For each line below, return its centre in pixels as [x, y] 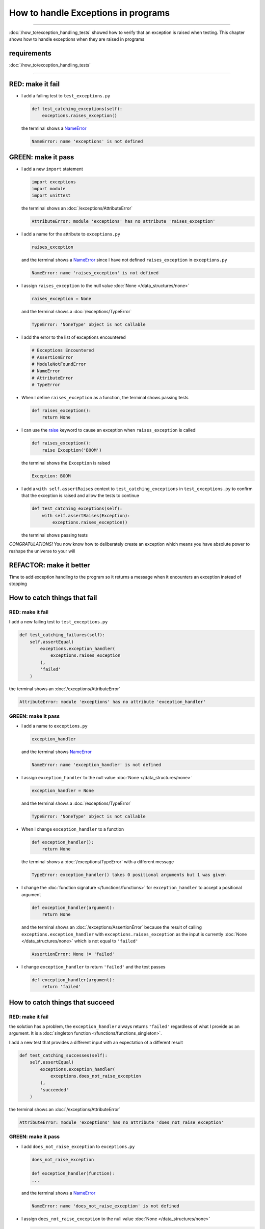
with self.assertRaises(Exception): [86, 515]
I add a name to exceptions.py [54, 726]
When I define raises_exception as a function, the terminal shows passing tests [105, 398]
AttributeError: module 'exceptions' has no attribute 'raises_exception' [124, 221]
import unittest [51, 196]
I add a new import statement [52, 169]
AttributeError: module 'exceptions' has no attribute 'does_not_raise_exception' [122, 1123]
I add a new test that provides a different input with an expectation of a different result [96, 1042]
